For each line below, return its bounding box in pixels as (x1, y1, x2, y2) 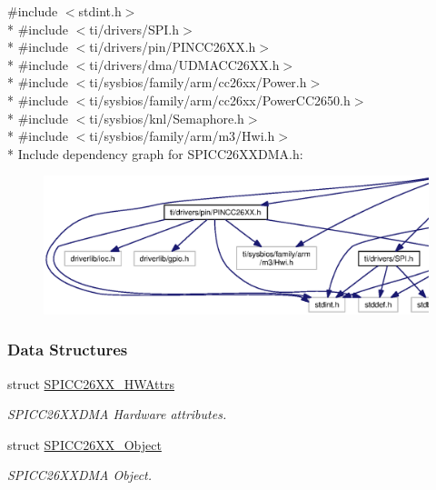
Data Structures (7, 338, 128, 361)
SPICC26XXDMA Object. (7, 465, 153, 485)
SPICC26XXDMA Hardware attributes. (7, 405, 227, 424)
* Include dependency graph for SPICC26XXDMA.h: (7, 144, 303, 163)
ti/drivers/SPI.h (89, 19, 180, 38)
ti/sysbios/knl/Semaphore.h (89, 108, 244, 127)
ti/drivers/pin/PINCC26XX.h (89, 37, 256, 56)
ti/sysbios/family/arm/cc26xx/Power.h (89, 73, 307, 92)
